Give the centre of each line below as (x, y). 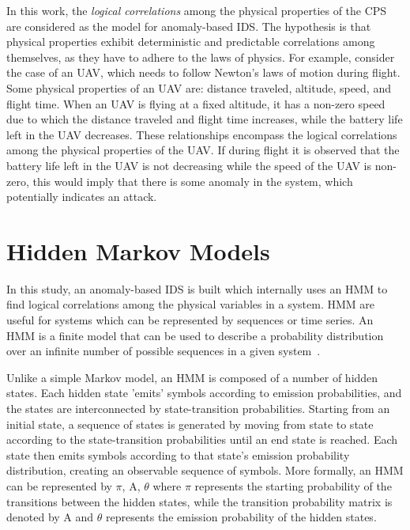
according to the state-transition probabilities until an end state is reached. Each (202, 439)
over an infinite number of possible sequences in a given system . (164, 351)
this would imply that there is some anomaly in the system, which (193, 181)
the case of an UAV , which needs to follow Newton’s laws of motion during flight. (203, 72)
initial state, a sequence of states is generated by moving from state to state (190, 424)
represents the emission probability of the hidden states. (241, 517)
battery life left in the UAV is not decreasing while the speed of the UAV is (189, 165)
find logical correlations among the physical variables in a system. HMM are (191, 304)
